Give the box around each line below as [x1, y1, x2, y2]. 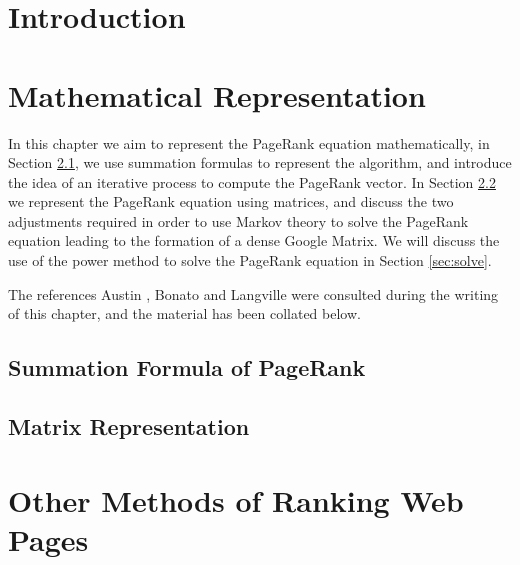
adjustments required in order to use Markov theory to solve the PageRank [8, 210, 469, 231]
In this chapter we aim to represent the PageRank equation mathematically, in [8, 132, 490, 153]
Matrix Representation [8, 411, 250, 442]
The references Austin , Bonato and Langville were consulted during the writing [8, 283, 499, 304]
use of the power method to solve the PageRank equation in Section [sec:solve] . [8, 250, 492, 271]
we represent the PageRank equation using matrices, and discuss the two [8, 191, 454, 212]
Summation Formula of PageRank [8, 352, 366, 383]
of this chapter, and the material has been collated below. [8, 303, 361, 324]
